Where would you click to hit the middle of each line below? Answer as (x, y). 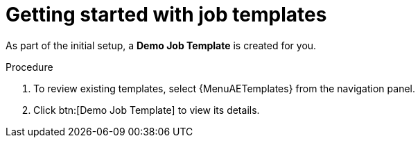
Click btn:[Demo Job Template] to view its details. (147, 110)
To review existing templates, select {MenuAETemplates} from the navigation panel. (224, 88)
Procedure (29, 67)
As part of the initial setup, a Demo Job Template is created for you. (161, 45)
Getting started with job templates (166, 15)
